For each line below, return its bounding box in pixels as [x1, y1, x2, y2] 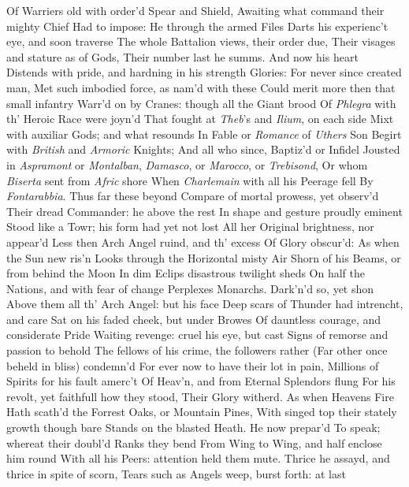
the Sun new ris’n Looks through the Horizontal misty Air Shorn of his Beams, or [6, 249, 401, 266]
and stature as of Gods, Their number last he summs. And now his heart [6, 48, 359, 65]
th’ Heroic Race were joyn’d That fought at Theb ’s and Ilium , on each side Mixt [6, 110, 394, 127]
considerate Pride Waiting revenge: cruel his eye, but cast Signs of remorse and [6, 326, 389, 343]
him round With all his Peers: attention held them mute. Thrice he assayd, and [6, 450, 390, 467]
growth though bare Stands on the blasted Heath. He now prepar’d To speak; [6, 419, 381, 436]
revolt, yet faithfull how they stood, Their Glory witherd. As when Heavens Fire [6, 388, 394, 404]
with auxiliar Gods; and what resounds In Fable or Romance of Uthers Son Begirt [6, 125, 402, 142]
